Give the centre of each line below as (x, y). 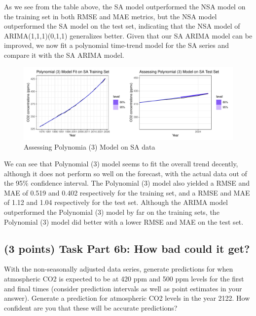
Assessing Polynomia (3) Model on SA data (90, 147)
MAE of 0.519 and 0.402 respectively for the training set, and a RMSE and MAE (127, 192)
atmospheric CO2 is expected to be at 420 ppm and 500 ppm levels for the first (124, 278)
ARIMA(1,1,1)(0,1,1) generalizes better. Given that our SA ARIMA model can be (128, 35)
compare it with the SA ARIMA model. (64, 55)
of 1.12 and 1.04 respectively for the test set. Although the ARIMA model (116, 202)
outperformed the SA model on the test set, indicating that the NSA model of (122, 26)
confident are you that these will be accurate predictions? (91, 307)
